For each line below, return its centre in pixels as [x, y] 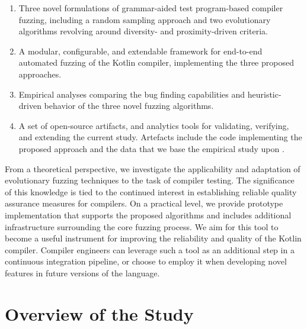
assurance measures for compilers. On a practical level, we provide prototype [144, 203]
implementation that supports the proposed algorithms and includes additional [148, 215]
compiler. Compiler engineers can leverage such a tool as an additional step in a [150, 249]
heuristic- [264, 94]
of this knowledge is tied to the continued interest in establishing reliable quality [151, 191]
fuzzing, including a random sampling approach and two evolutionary [145, 19]
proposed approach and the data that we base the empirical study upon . [151, 148]
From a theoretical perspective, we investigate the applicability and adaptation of [153, 168]
